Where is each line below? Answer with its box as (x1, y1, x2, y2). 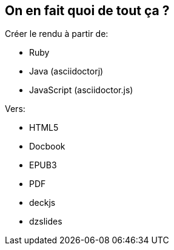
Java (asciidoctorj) (29, 66, 104, 77)
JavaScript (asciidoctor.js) (29, 85, 133, 96)
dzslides (29, 216, 62, 227)
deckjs (29, 197, 56, 208)
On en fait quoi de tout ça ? (5, 3, 170, 18)
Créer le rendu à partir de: (5, 28, 109, 39)
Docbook (29, 141, 65, 152)
